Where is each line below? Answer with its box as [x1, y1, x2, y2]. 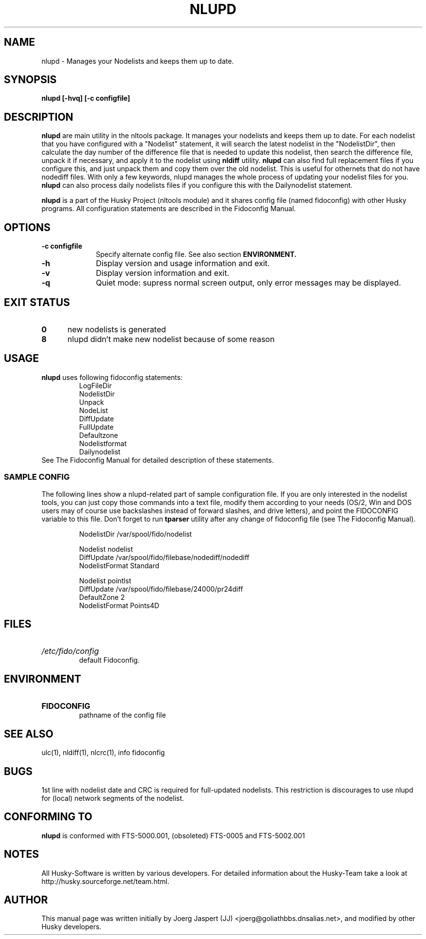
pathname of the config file [79, 711, 166, 720]
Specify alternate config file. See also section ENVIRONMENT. [96, 250, 297, 259]
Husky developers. [41, 922, 102, 931]
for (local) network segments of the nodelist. [41, 794, 184, 802]
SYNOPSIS [4, 73, 57, 86]
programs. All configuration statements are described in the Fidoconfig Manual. [41, 204, 296, 213]
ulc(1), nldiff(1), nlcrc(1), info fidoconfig [41, 748, 165, 757]
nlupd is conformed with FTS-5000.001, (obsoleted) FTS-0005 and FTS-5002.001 [41, 831, 305, 840]
